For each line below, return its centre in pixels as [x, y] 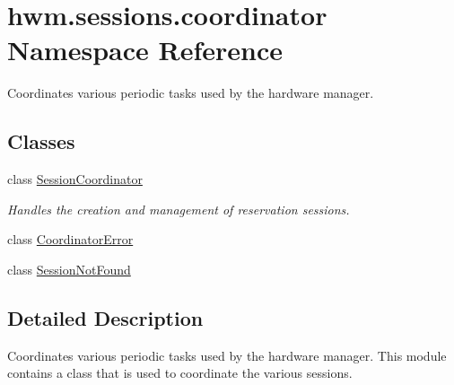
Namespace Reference [145, 50]
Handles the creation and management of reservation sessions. [179, 209]
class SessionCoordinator [75, 179]
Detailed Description [105, 317]
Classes [41, 141]
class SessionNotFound [69, 269]
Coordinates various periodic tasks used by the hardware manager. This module [227, 355]
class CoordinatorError [70, 239]
